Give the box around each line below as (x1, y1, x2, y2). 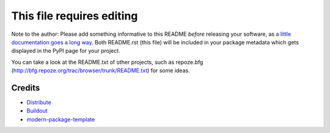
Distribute (26, 99, 51, 106)
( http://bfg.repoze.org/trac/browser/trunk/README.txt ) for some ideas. (11, 67, 190, 74)
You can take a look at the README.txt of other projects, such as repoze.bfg (11, 58, 204, 66)
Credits (11, 83, 40, 93)
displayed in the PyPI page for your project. (11, 47, 120, 55)
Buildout (26, 107, 48, 115)
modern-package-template (26, 115, 95, 123)
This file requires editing (11, 9, 138, 22)
